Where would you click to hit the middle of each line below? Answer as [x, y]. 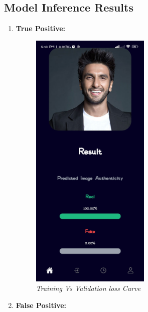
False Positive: [41, 305]
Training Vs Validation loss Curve [88, 288]
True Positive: [41, 28]
